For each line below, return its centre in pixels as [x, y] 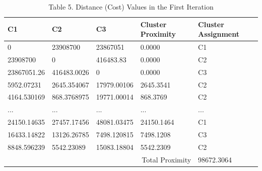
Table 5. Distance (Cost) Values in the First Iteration [131, 7]
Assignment [219, 34]
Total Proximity [167, 159]
